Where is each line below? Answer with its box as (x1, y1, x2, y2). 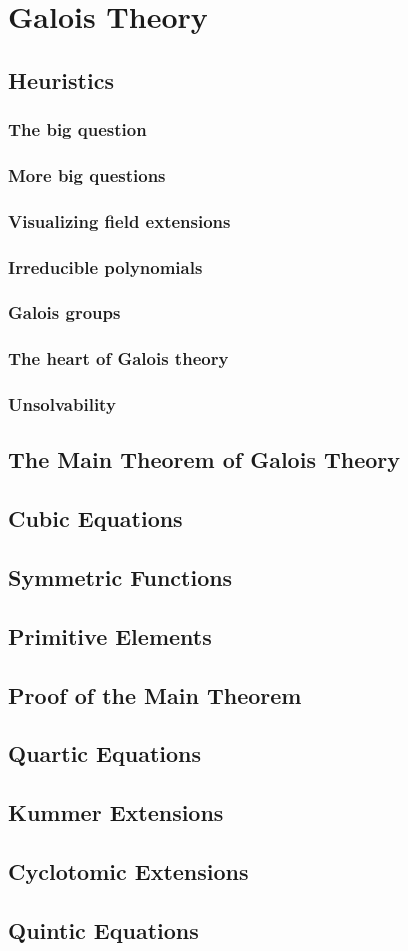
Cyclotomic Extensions (8, 855, 249, 886)
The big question (8, 117, 147, 142)
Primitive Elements (8, 620, 212, 651)
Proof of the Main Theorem (8, 679, 302, 710)
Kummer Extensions (8, 797, 224, 828)
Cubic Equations (8, 503, 183, 534)
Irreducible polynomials (8, 254, 203, 279)
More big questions (8, 162, 166, 187)
